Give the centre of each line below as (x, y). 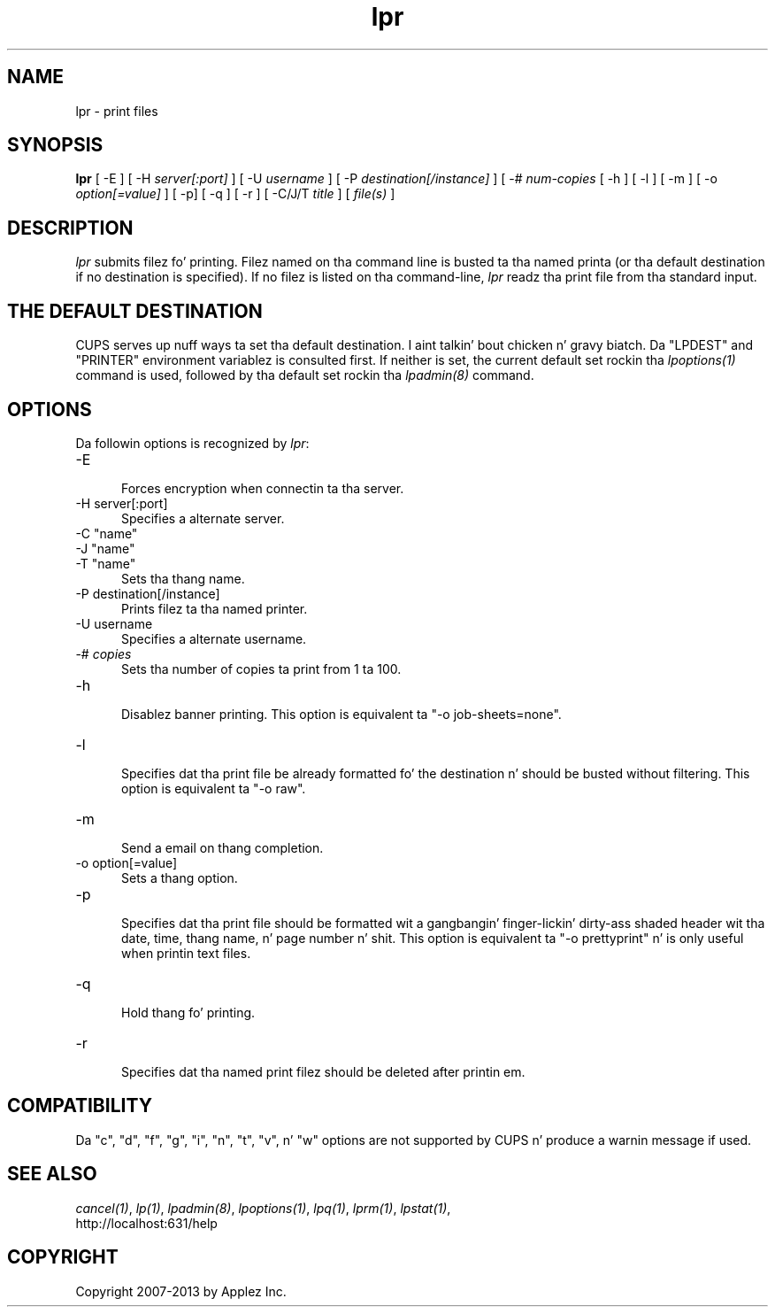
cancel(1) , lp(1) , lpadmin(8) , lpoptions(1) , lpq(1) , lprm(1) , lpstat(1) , (263, 1208)
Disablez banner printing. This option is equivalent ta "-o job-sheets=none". (341, 714)
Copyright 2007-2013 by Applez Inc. (181, 1291)
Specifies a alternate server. (203, 518)
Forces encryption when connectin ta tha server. (263, 488)
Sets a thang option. (180, 877)
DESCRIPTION (70, 228)
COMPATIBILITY (80, 1106)
